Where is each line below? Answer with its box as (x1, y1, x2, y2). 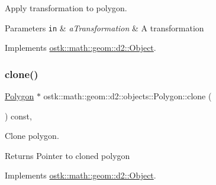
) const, (5, 109, 32, 122)
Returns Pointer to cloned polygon (5, 149, 130, 161)
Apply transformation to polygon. (5, 2, 127, 14)
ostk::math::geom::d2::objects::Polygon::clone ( (43, 90, 212, 102)
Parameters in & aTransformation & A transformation (5, 21, 204, 34)
